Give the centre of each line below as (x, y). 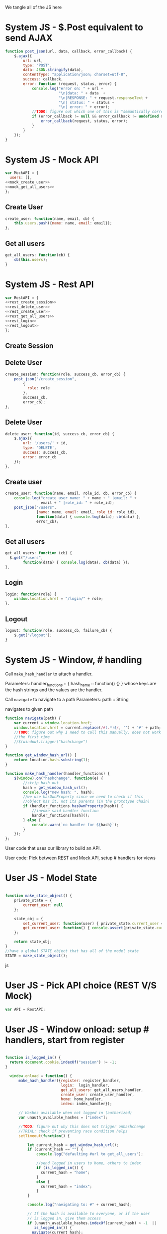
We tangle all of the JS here (34, 7)
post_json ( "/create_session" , (45, 379)
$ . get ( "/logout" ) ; (33, 635)
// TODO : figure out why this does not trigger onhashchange (82, 1127)
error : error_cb (40, 457)
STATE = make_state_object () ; (37, 956)
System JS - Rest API (49, 284)
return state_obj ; (33, 942)
